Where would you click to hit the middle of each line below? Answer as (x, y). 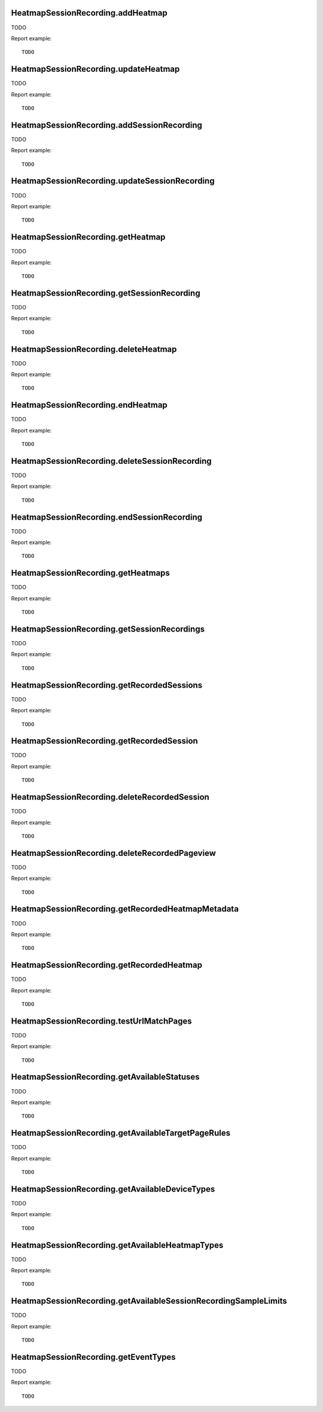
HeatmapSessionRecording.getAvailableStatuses (105, 1077)
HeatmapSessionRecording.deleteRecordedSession (110, 797)
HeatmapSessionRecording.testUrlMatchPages (102, 1021)
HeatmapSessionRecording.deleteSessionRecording (111, 461)
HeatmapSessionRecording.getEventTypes (93, 1357)
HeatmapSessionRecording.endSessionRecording (107, 517)
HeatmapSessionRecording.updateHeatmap (95, 69)
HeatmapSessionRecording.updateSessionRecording (113, 181)
